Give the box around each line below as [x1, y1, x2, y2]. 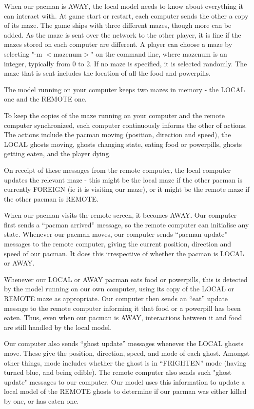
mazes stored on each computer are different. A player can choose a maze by [4, 39, 233, 49]
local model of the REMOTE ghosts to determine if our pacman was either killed [4, 386, 247, 396]
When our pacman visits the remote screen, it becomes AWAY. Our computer [4, 210, 237, 220]
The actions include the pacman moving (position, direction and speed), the [4, 129, 231, 140]
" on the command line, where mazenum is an [91, 48, 227, 59]
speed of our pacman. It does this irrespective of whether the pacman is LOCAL [4, 248, 244, 258]
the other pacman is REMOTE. [4, 193, 98, 204]
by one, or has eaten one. [4, 395, 79, 406]
